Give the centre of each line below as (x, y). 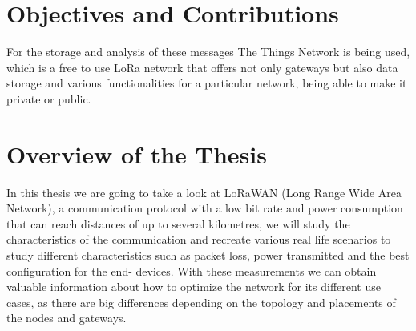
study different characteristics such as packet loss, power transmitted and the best (208, 255)
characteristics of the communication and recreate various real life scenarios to (199, 239)
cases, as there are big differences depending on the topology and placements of (201, 302)
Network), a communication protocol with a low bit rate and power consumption (205, 208)
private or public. (49, 98)
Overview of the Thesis (137, 153)
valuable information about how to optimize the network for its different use (194, 287)
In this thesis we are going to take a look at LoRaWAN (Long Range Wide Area (204, 192)
